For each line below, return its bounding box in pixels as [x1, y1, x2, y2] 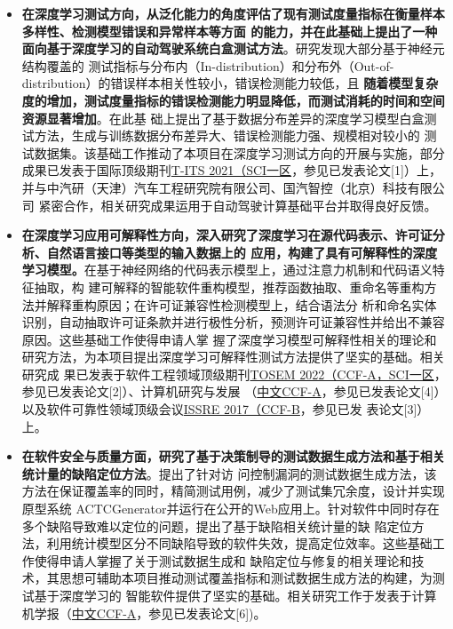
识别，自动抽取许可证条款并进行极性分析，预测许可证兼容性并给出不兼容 [21, 313, 445, 331]
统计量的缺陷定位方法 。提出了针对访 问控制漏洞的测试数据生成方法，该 [21, 464, 437, 482]
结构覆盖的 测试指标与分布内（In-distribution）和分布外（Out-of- [21, 56, 394, 75]
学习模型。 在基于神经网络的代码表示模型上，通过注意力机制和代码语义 [21, 260, 433, 279]
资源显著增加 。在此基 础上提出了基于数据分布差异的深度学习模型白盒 [21, 108, 425, 127]
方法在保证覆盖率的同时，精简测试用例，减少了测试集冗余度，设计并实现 [21, 482, 445, 500]
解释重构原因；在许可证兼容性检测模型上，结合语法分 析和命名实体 [46, 295, 437, 314]
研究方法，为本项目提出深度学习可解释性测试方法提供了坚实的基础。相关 [21, 347, 445, 366]
